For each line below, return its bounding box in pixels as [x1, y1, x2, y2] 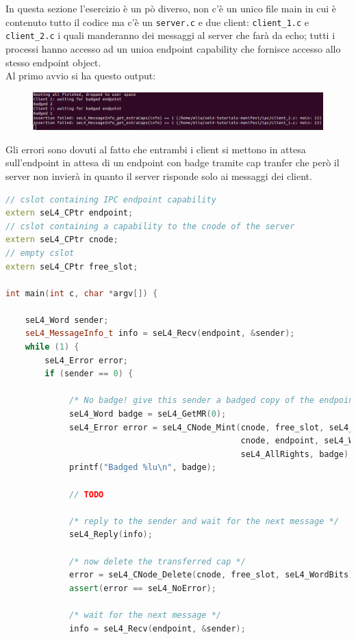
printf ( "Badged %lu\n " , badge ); [69, 462, 216, 473]
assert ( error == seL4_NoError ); [69, 583, 216, 593]
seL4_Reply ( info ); [69, 530, 153, 540]
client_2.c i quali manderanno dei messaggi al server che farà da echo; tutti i [5, 28, 335, 42]
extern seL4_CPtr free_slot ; [5, 261, 138, 272]
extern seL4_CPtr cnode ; [5, 235, 118, 245]
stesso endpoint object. [5, 55, 101, 69]
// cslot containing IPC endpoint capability [5, 194, 216, 205]
